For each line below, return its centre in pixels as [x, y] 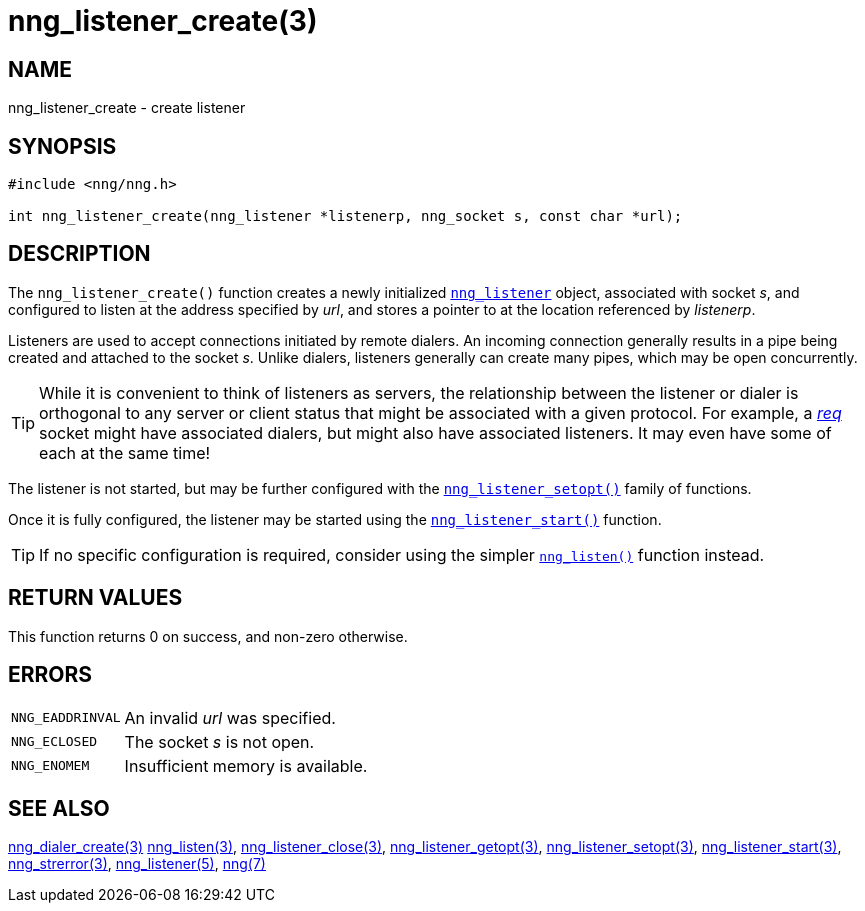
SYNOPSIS [62, 146]
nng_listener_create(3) [163, 21]
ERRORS [50, 675]
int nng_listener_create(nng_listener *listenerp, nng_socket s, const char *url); [345, 216]
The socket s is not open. [219, 741]
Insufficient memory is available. [246, 765]
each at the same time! [125, 452]
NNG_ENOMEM [50, 766]
